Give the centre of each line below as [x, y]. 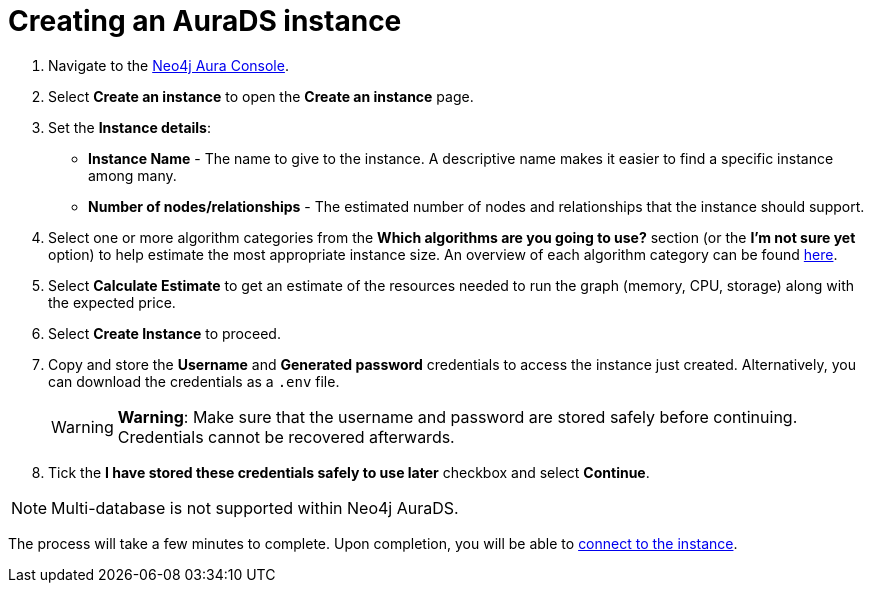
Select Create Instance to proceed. [164, 333]
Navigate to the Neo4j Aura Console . [168, 65]
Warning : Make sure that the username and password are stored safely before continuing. [457, 416]
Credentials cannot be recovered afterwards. [286, 436]
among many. [132, 175]
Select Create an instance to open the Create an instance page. [261, 96]
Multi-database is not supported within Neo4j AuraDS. [255, 507]
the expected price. [112, 302]
